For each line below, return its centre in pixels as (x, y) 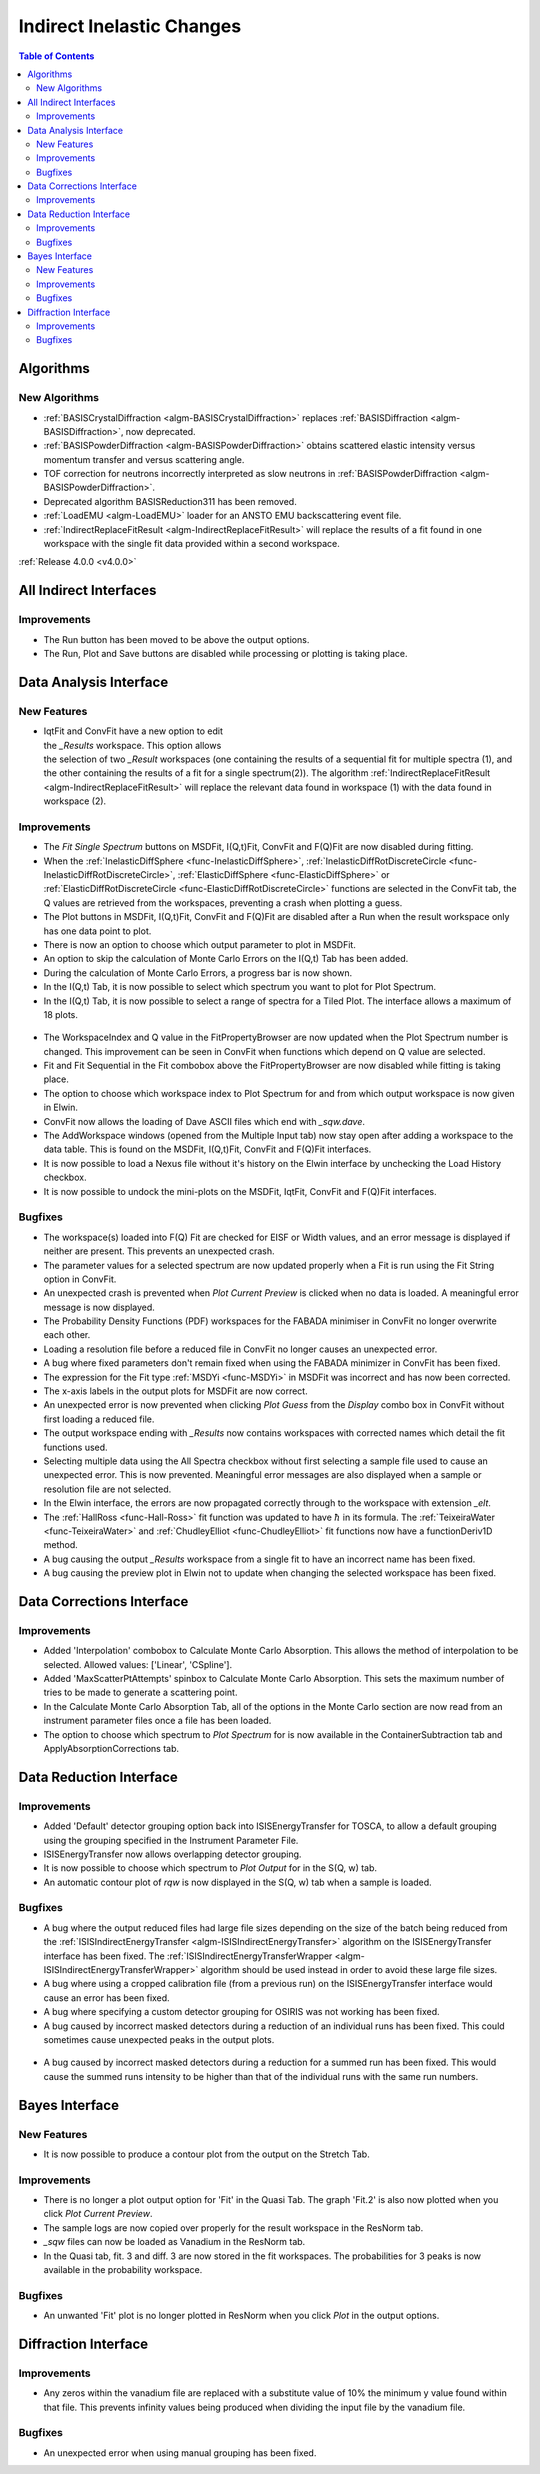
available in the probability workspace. (123, 2270)
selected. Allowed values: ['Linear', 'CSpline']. (138, 1664)
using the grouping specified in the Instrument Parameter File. (171, 1840)
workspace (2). (75, 801)
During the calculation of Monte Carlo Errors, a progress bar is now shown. (198, 972)
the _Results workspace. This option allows (132, 745)
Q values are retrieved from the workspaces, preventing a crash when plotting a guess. (223, 902)
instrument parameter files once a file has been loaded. (157, 1721)
